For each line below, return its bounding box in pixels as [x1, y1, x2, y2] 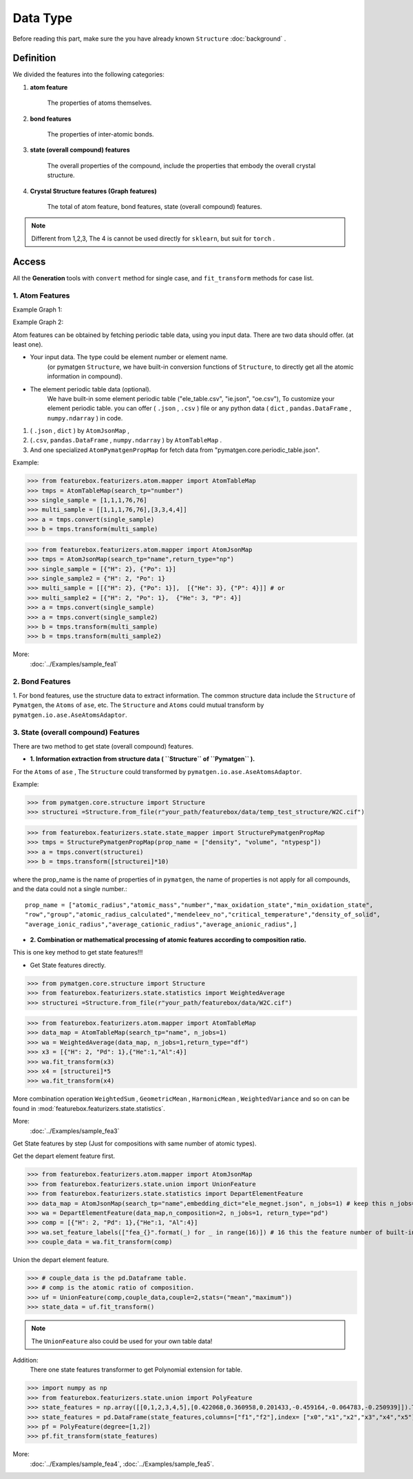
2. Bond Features [12, 677, 72, 686]
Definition [12, 52, 56, 64]
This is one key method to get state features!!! [12, 948, 143, 957]
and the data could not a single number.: [12, 885, 127, 893]
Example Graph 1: [12, 305, 63, 314]
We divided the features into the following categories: [12, 70, 165, 79]
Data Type [12, 10, 72, 25]
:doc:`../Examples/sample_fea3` [30, 1127, 120, 1135]
